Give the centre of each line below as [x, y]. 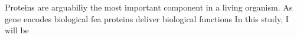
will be [17, 30]
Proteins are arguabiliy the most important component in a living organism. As [149, 7]
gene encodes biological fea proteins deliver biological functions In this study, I [147, 18]
